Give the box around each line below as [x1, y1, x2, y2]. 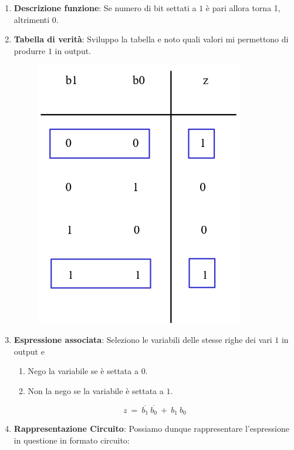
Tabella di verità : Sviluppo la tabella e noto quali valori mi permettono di [13, 33, 289, 45]
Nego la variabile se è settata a [28, 365, 138, 377]
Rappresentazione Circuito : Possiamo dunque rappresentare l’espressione [13, 422, 289, 435]
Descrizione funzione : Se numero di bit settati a [13, 2, 197, 14]
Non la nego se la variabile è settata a [28, 384, 164, 396]
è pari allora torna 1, [205, 2, 281, 14]
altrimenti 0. [13, 13, 59, 25]
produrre [13, 44, 46, 56]
